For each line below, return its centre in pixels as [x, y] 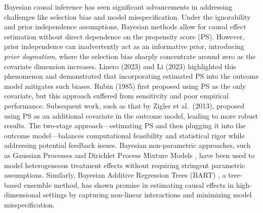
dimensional [23, 195]
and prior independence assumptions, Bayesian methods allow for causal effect [125, 26]
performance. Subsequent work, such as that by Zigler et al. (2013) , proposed [124, 105]
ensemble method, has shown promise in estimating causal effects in [129, 184]
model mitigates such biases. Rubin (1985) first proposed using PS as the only [125, 86]
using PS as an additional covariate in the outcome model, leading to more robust [131, 115]
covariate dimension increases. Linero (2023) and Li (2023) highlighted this [120, 66]
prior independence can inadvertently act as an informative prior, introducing [124, 46]
